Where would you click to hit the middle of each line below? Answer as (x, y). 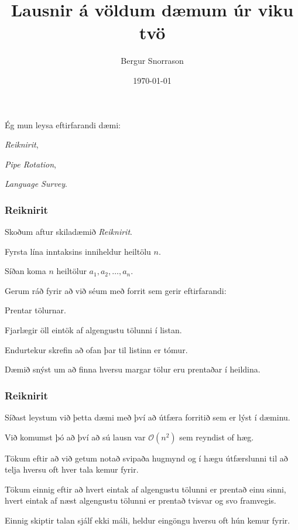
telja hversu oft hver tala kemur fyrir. (72, 469)
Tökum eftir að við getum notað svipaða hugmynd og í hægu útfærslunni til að (146, 458)
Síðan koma (25, 271)
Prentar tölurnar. (35, 310)
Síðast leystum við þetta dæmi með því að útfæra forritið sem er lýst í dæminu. (148, 417)
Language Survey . (36, 184)
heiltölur (71, 271)
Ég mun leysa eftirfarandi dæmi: (63, 124)
